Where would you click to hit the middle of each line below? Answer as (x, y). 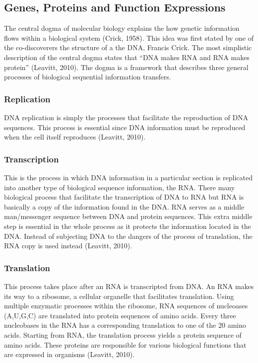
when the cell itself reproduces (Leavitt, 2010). (75, 137)
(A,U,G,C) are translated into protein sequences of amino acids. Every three (120, 315)
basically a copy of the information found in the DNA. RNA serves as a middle (124, 206)
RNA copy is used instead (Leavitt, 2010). (68, 246)
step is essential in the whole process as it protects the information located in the (128, 226)
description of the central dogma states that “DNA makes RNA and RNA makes (127, 57)
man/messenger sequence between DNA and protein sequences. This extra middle (128, 216)
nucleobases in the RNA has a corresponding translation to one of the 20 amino (125, 325)
